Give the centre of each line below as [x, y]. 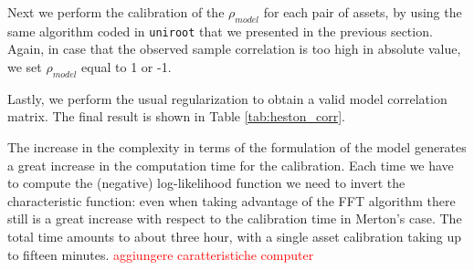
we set [25, 67]
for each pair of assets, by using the [363, 12]
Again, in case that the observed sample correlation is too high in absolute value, [234, 49]
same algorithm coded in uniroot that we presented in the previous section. [220, 31]
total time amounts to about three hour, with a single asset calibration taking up [235, 236]
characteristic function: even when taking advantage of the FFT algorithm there [232, 200]
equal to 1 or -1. [126, 67]
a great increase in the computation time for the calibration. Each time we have [231, 165]
